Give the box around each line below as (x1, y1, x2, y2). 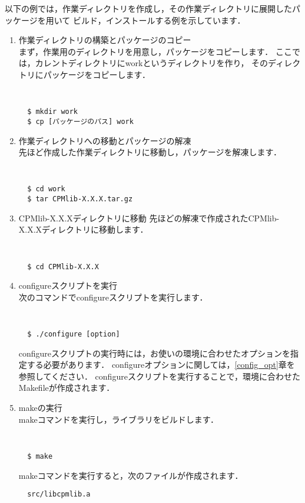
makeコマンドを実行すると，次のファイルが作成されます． (18, 469, 243, 481)
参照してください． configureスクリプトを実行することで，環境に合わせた (18, 370, 300, 382)
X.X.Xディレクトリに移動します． (18, 223, 148, 236)
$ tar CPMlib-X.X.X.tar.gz (27, 195, 133, 204)
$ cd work (27, 185, 65, 194)
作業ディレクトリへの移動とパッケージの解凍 (18, 134, 191, 146)
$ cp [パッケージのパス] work (27, 117, 134, 126)
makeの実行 (18, 401, 62, 414)
